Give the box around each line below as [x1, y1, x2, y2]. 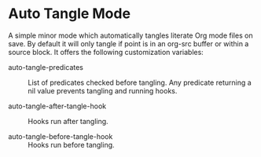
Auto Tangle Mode [8, 5, 131, 23]
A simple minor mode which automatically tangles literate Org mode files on [8, 31, 253, 40]
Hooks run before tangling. [28, 140, 116, 149]
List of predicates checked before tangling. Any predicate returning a [28, 78, 252, 87]
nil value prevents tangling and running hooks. [28, 86, 178, 95]
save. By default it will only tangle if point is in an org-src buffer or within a [8, 38, 249, 48]
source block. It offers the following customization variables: [8, 47, 204, 57]
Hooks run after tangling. [28, 116, 108, 126]
